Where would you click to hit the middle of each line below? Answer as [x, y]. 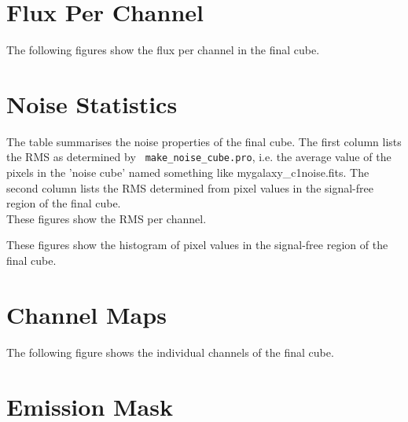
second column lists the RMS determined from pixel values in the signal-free [190, 187]
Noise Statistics [92, 103]
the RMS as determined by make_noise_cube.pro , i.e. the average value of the [199, 157]
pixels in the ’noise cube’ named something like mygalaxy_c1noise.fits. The [188, 172]
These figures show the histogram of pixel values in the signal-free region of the [197, 245]
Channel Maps [86, 314]
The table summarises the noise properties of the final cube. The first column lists [204, 141]
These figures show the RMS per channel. [107, 218]
